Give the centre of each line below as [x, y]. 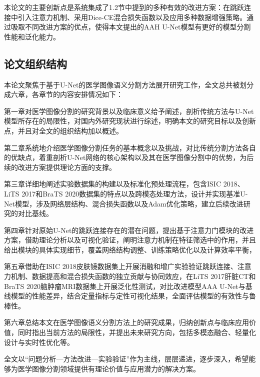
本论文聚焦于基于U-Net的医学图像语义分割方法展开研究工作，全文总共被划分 [129, 84]
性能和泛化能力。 [32, 36]
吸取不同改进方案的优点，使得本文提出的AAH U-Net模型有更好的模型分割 [131, 27]
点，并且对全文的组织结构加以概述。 [63, 130]
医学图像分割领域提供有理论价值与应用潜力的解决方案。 [109, 368]
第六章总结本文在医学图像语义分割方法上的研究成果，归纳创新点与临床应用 [126, 322]
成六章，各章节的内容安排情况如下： [63, 94]
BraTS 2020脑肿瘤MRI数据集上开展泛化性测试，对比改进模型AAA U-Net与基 [128, 286]
